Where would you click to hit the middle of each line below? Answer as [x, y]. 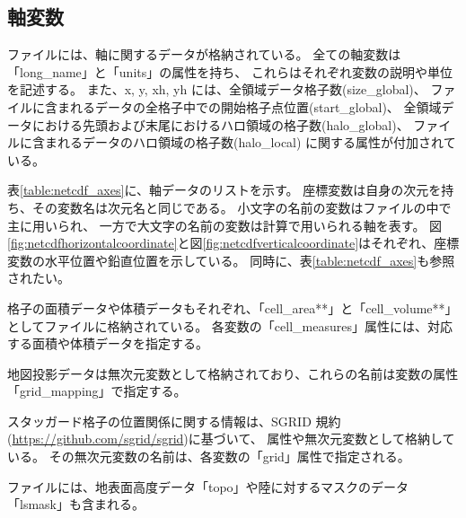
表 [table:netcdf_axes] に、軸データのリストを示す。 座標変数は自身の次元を [224, 190]
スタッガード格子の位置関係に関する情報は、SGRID [159, 421]
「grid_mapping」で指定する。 [97, 391]
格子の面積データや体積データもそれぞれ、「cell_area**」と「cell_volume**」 [233, 307]
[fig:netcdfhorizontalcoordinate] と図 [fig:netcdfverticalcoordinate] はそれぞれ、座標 [233, 243]
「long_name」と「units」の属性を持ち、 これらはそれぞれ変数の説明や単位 [230, 71]
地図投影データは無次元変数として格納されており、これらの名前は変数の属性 [233, 373]
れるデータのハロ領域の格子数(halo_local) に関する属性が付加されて [256, 142]
